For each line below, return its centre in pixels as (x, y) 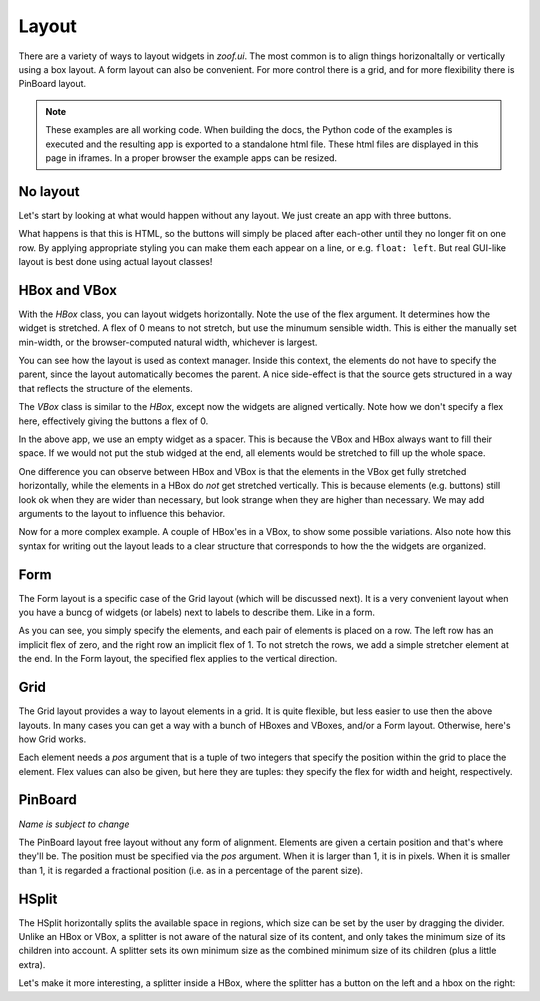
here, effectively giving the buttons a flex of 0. (113, 421)
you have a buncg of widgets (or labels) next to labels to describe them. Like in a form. (196, 612)
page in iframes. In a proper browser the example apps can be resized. (191, 157)
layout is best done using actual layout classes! (115, 261)
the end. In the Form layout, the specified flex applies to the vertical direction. (178, 659)
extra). (32, 964)
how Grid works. (52, 739)
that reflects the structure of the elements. (106, 388)
